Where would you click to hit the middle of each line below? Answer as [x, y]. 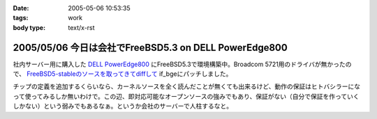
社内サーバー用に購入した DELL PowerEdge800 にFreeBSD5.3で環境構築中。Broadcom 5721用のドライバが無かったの [182, 64]
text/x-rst [81, 27]
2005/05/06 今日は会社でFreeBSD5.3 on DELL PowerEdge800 [150, 48]
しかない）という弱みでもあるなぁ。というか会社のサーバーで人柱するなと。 [123, 106]
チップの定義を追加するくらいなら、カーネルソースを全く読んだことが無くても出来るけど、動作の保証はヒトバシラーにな [187, 86]
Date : [21, 8]
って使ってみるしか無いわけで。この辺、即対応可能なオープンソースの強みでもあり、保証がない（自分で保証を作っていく [186, 96]
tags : [21, 18]
